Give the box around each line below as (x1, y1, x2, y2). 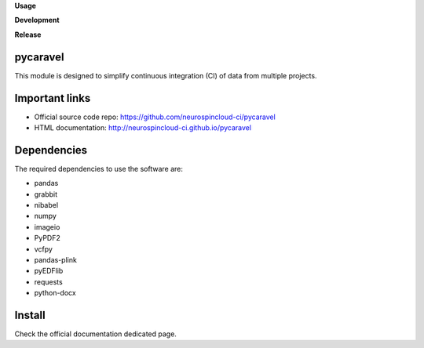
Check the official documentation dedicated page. (14, 329, 177, 339)
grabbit (34, 189, 58, 199)
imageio (34, 222, 60, 231)
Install (14, 309, 46, 321)
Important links (14, 91, 91, 105)
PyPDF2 (34, 234, 60, 243)
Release (14, 30, 42, 39)
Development (14, 16, 60, 25)
